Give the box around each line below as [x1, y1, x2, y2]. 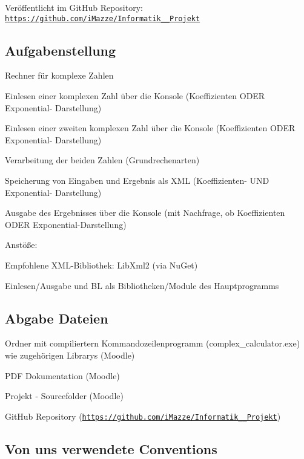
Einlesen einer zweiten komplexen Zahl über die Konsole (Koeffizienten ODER [5, 122, 296, 134]
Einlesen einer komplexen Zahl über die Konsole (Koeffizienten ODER [5, 90, 265, 102]
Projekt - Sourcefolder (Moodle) [5, 389, 124, 402]
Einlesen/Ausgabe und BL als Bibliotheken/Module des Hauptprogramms [5, 279, 279, 291]
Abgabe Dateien [5, 308, 108, 327]
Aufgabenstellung [5, 41, 116, 59]
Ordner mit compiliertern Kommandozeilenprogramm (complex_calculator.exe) [5, 337, 300, 350]
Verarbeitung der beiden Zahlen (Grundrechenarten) [5, 154, 200, 166]
